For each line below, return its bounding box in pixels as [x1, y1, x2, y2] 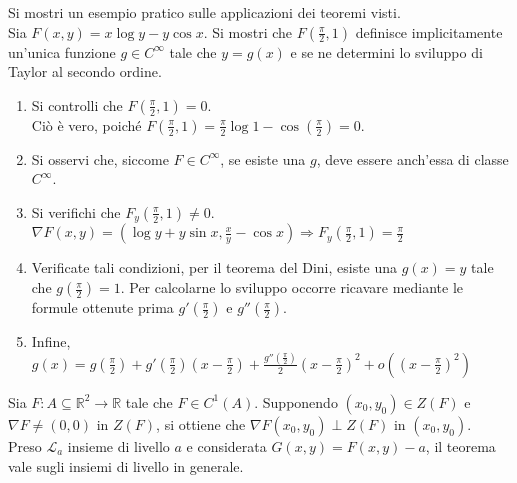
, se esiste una [220, 148, 306, 169]
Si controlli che [31, 94, 123, 115]
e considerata [186, 435, 267, 456]
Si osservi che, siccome [31, 148, 169, 169]
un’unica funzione [8, 41, 116, 62]
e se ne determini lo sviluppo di [290, 41, 483, 62]
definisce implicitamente [355, 21, 503, 42]
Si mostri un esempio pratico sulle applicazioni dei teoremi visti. [8, 2, 401, 22]
